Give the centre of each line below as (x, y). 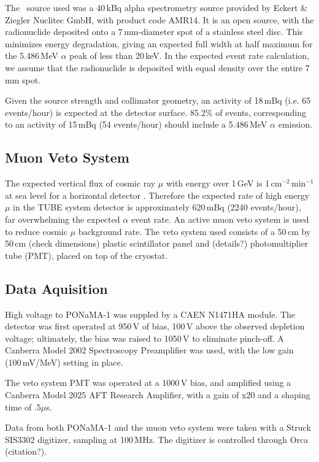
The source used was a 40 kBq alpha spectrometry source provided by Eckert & (156, 7)
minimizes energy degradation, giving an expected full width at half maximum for (159, 43)
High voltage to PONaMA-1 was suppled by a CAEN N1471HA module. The (150, 314)
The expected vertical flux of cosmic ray (80, 183)
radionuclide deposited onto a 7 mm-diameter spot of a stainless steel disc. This (154, 32)
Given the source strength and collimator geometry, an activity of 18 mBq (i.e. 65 (158, 100)
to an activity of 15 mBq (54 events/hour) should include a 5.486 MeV (136, 124)
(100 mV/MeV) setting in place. (64, 362)
